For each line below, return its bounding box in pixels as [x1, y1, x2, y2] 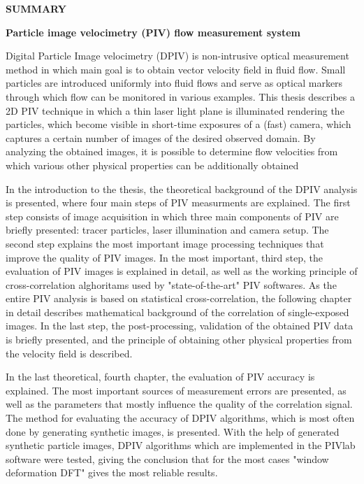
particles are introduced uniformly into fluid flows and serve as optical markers [6, 76, 343, 90]
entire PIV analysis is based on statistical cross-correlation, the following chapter [6, 291, 352, 306]
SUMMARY [6, 1, 66, 15]
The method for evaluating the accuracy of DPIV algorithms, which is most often [6, 411, 355, 425]
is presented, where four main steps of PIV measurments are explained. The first [6, 195, 351, 210]
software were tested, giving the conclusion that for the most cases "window [6, 451, 329, 466]
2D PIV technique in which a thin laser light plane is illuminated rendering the [6, 103, 344, 118]
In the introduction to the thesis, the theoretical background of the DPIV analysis [6, 181, 358, 196]
